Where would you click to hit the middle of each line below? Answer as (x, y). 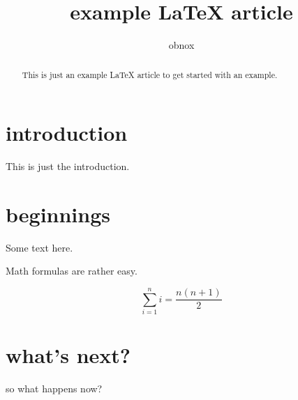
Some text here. (39, 247)
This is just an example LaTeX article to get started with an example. (150, 74)
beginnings (58, 214)
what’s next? (68, 355)
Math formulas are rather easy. (72, 271)
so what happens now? (54, 389)
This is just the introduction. (68, 166)
